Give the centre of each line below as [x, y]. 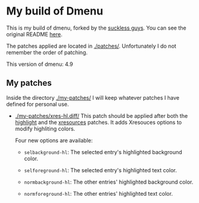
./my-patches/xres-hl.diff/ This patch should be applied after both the [101, 115]
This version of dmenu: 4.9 [40, 64]
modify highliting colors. [45, 129]
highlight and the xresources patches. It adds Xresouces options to [98, 122]
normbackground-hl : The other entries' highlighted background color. [109, 182]
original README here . [34, 34]
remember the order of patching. [47, 52]
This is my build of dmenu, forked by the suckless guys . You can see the [96, 28]
